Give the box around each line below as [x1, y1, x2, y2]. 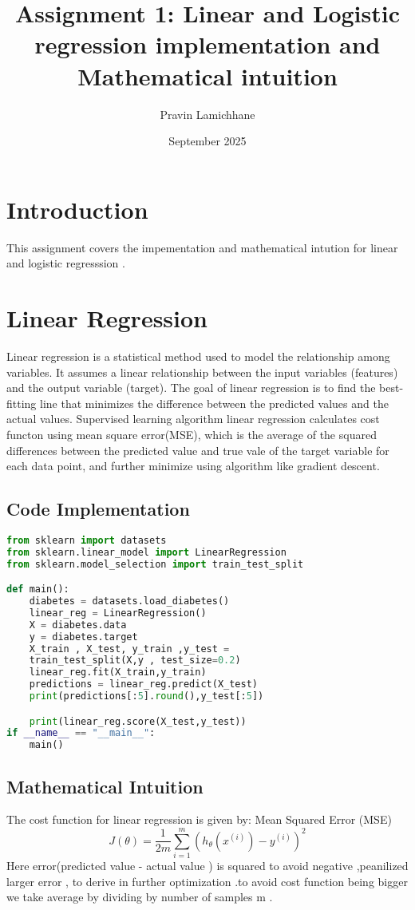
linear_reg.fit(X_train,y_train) [29, 667, 207, 679]
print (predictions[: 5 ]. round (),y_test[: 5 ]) [29, 690, 264, 702]
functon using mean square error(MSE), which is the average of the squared [6, 425, 377, 442]
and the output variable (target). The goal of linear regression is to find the [6, 379, 376, 396]
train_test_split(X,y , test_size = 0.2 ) [29, 655, 241, 667]
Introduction [6, 192, 148, 225]
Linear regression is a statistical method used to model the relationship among [6, 347, 390, 364]
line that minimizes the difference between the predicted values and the [40, 394, 389, 411]
